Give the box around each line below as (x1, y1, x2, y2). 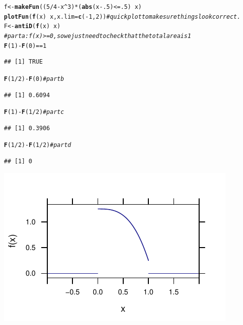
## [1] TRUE (4, 58, 43, 66)
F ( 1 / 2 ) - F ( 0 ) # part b (4, 75, 64, 82)
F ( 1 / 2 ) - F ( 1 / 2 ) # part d (4, 142, 71, 149)
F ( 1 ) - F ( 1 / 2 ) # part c (4, 108, 64, 116)
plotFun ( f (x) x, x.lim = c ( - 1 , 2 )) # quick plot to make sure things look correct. (4, 13, 241, 20)
